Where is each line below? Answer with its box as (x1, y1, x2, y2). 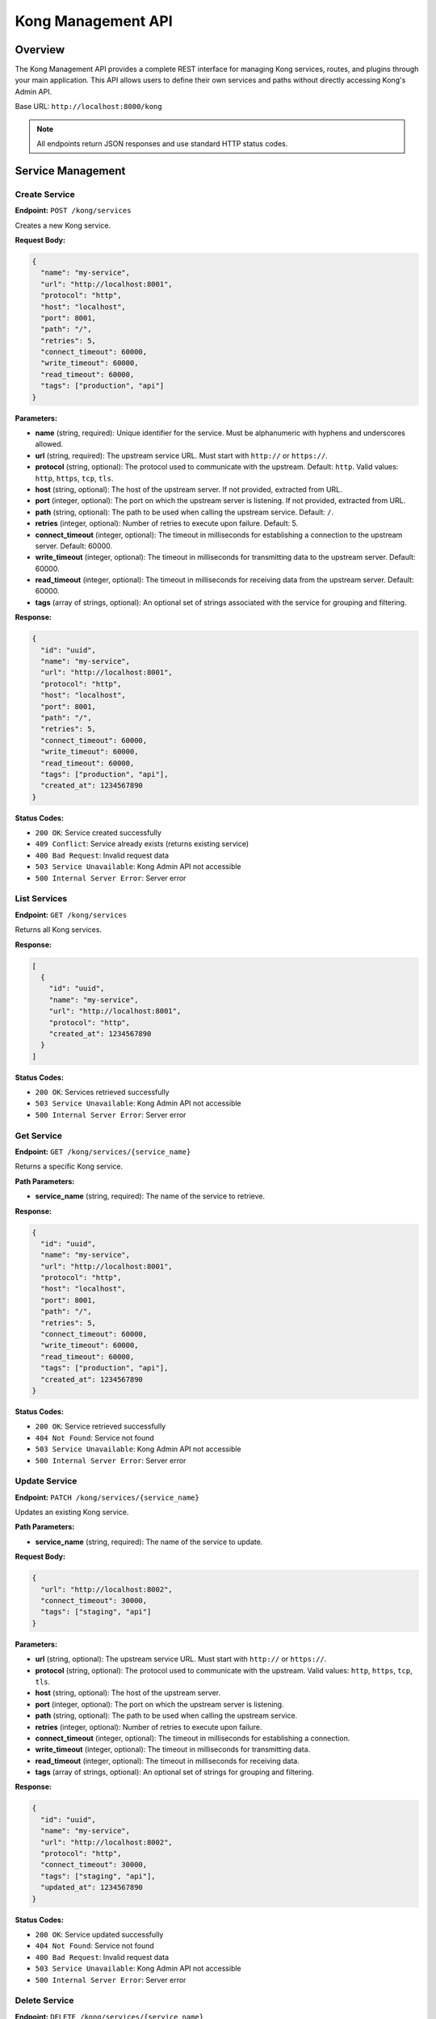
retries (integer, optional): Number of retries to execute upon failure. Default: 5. (35, 518, 299, 528)
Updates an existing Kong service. (15, 1507, 129, 1517)
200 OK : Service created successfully (35, 828, 161, 837)
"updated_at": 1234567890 (40, 1883, 143, 1892)
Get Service (15, 1130, 62, 1141)
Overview (15, 43, 65, 57)
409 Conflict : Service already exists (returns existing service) (35, 839, 249, 849)
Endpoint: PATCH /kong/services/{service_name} (15, 1492, 199, 1502)
